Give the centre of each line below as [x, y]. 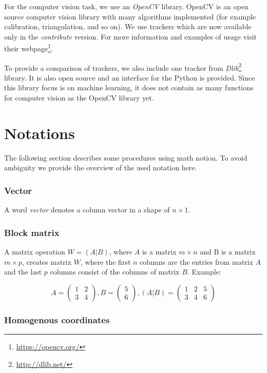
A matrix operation [35, 251]
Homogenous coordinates [57, 319]
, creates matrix [47, 261]
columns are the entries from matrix [196, 261]
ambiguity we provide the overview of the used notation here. [101, 168]
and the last [23, 272]
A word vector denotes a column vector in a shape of [87, 210]
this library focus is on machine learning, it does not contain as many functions [129, 87]
